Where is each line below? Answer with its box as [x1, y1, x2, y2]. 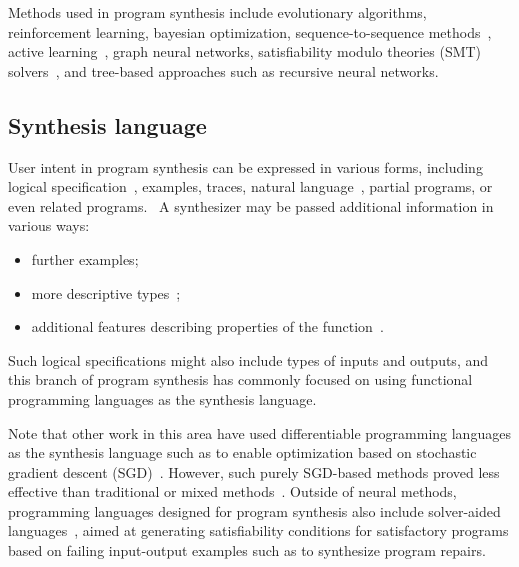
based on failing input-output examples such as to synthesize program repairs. [8, 540, 486, 561]
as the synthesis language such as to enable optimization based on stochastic [8, 442, 477, 463]
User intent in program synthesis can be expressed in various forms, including [8, 156, 483, 177]
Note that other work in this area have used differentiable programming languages [8, 422, 511, 443]
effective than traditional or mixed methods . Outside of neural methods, [8, 481, 457, 502]
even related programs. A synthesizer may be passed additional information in [8, 195, 494, 216]
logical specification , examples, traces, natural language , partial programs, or [8, 176, 493, 197]
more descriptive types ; [31, 282, 181, 303]
